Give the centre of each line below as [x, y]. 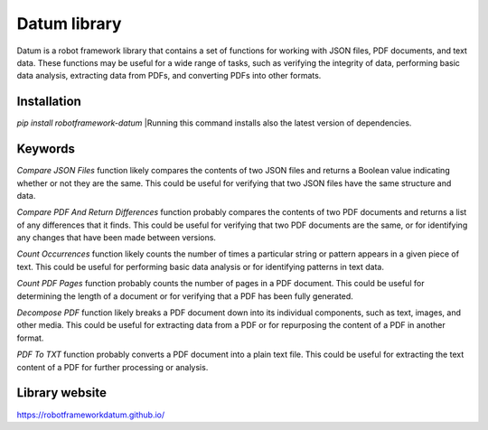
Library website [62, 393]
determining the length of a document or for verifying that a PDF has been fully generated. [185, 296]
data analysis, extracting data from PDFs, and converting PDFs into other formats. [169, 76]
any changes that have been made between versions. [117, 238]
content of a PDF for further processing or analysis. [113, 367]
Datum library [69, 23]
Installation [49, 102]
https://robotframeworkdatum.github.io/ [91, 415]
